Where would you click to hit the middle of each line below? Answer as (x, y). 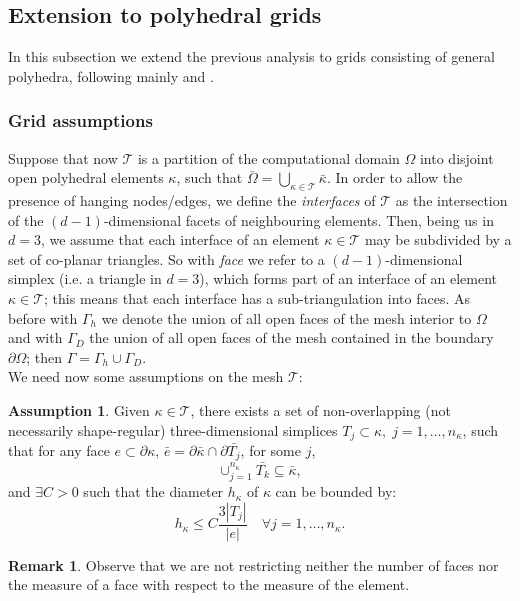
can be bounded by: (336, 491)
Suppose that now (63, 157)
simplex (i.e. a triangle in (85, 278)
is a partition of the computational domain (268, 157)
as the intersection (451, 200)
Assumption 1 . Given (79, 409)
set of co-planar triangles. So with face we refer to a (166, 258)
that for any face (59, 449)
